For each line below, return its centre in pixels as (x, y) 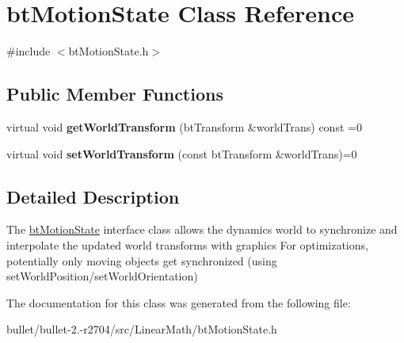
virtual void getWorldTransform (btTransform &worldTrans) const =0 (184, 126)
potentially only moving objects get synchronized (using (142, 260)
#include (29, 51)
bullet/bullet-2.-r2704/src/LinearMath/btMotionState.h (142, 329)
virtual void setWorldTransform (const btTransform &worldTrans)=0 (182, 153)
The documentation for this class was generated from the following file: (179, 302)
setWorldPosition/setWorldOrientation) (102, 276)
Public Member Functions (115, 94)
